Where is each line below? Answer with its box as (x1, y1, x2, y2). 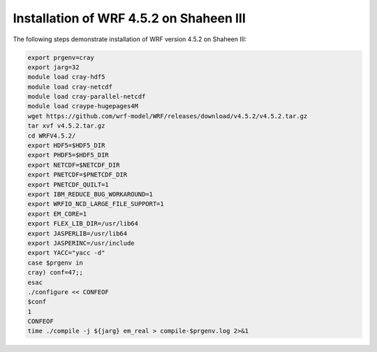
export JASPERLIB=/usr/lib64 (27, 229, 128, 237)
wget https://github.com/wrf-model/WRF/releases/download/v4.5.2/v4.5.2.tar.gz (27, 112, 308, 120)
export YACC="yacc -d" (27, 249, 105, 257)
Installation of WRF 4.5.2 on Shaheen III (13, 10, 246, 26)
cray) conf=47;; (27, 269, 84, 277)
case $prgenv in (27, 258, 84, 267)
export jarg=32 (27, 63, 80, 71)
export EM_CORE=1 (27, 210, 87, 218)
